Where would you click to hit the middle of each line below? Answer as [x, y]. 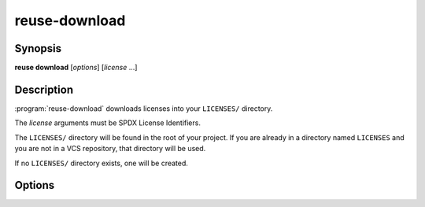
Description [44, 89]
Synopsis [38, 48]
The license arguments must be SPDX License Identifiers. [107, 123]
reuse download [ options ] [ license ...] [76, 68]
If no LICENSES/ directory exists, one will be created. [102, 163]
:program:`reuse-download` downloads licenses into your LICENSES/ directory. [144, 108]
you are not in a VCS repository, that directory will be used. [110, 149]
